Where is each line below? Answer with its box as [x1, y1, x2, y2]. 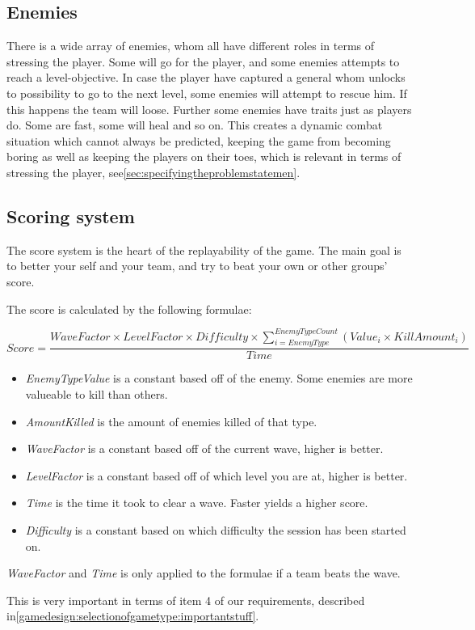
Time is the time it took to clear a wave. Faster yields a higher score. [25, 494, 368, 511]
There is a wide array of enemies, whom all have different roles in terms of [6, 37, 375, 54]
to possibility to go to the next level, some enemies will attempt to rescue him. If [6, 84, 407, 101]
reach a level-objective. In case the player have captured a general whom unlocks [6, 69, 406, 86]
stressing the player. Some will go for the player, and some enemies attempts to [6, 53, 400, 70]
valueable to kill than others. [25, 386, 168, 403]
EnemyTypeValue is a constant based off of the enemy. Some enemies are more [25, 370, 413, 387]
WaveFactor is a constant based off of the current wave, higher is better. [25, 440, 384, 457]
